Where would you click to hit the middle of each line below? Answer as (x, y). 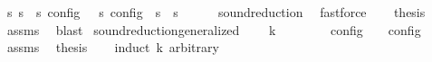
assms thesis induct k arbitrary (113, 47)
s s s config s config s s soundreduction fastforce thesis (216, 12)
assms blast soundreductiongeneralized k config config (214, 29)
